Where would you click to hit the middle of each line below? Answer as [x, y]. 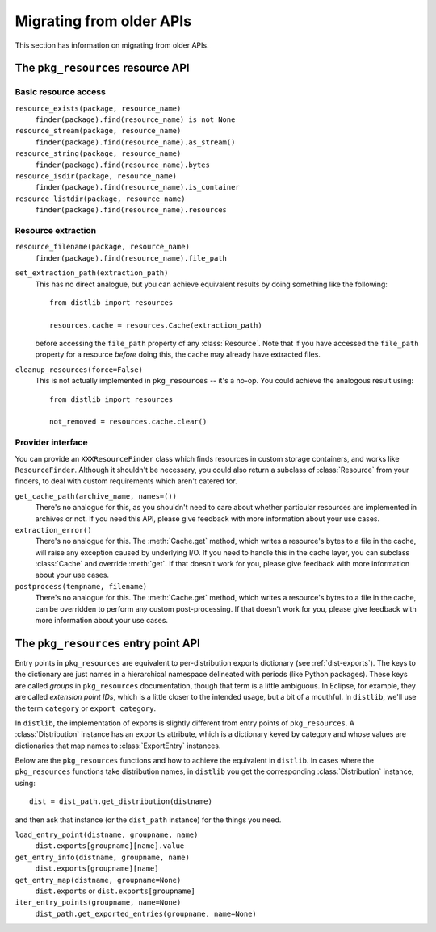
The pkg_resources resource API [102, 68]
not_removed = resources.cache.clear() [128, 422]
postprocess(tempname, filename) [81, 586]
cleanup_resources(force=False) [79, 370]
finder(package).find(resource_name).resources [131, 210]
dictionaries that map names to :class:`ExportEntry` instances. [118, 746]
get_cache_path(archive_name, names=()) [96, 496]
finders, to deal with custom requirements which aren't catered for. [126, 481]
